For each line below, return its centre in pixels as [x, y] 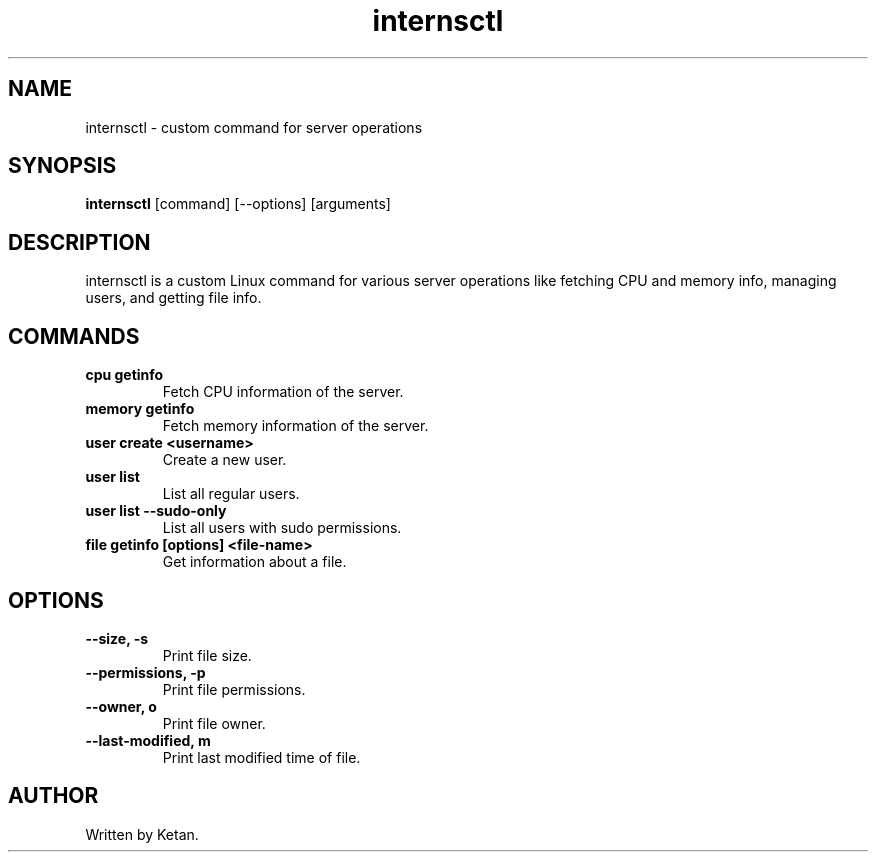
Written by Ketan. [142, 834]
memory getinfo [140, 409]
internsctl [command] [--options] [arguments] [238, 204]
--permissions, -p [145, 672]
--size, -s [117, 638]
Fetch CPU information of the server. [283, 392]
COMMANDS [74, 336]
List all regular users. [231, 494]
